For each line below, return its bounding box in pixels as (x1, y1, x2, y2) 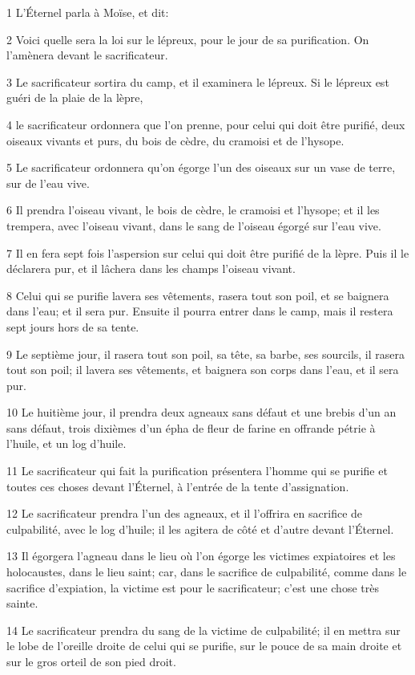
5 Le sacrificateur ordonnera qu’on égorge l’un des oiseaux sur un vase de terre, (6, 159, 396, 176)
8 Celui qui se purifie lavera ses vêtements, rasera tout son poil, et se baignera (6, 287, 389, 303)
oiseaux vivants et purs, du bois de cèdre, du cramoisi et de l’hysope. (6, 132, 344, 148)
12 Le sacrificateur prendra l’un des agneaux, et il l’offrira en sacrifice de (6, 505, 363, 522)
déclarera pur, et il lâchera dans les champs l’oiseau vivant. (6, 260, 296, 277)
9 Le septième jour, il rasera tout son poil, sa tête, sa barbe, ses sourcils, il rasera (6, 345, 405, 362)
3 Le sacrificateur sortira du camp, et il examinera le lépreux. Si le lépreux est (6, 73, 389, 90)
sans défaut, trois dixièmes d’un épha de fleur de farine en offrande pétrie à (6, 419, 376, 436)
